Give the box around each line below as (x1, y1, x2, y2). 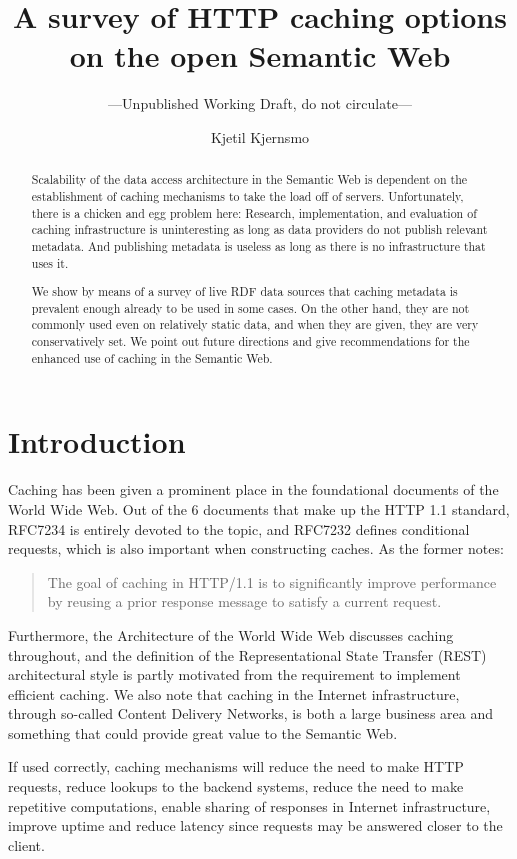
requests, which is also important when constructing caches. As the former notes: (8, 538, 504, 559)
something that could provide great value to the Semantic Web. (8, 722, 398, 743)
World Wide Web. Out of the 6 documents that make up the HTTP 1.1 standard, (8, 498, 510, 519)
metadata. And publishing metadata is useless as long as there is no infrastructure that (31, 237, 486, 254)
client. (8, 834, 45, 855)
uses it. (31, 254, 69, 271)
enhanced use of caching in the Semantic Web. (31, 349, 273, 366)
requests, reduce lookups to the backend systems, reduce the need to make (8, 776, 464, 797)
